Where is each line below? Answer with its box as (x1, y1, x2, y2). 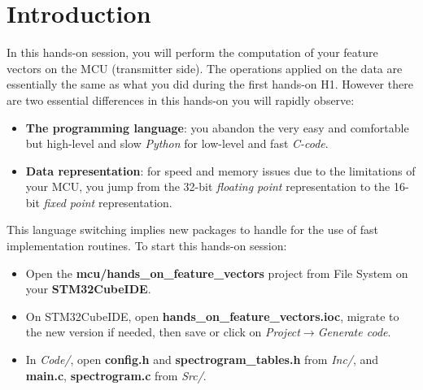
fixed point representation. (43, 193, 172, 210)
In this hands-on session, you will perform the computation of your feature (7, 44, 378, 61)
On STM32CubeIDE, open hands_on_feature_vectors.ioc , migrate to (25, 307, 399, 324)
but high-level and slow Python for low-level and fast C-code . (25, 135, 329, 152)
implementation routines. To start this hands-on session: (7, 237, 287, 254)
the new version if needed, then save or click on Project (25, 323, 300, 340)
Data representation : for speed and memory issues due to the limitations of (25, 162, 416, 179)
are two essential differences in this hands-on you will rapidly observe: (7, 91, 355, 108)
